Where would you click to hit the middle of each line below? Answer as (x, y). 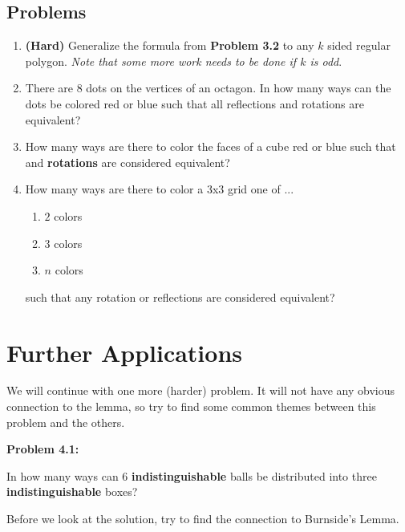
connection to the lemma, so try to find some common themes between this (191, 406)
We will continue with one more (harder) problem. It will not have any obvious (201, 390)
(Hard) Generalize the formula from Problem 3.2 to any (170, 45)
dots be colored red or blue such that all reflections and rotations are (194, 103)
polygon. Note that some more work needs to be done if (161, 61)
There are (49, 88)
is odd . (326, 61)
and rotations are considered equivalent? (128, 162)
